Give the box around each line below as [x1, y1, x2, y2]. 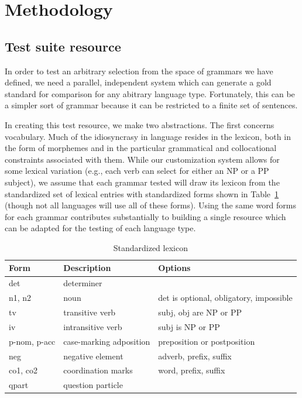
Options [158, 262, 191, 274]
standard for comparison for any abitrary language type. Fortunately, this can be [5, 87, 295, 99]
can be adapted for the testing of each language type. [5, 222, 196, 234]
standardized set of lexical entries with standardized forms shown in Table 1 [5, 187, 279, 200]
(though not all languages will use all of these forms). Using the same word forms [5, 199, 297, 211]
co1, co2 [9, 364, 37, 376]
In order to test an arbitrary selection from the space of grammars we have [5, 64, 273, 77]
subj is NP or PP [158, 320, 220, 332]
